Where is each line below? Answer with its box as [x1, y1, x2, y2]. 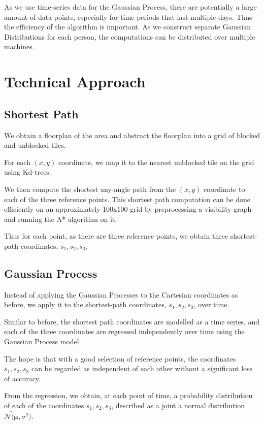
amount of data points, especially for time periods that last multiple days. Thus [4, 11, 252, 22]
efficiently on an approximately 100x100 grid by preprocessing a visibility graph [4, 204, 252, 214]
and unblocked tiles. [4, 140, 66, 150]
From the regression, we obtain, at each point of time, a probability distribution [4, 390, 253, 401]
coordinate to [204, 183, 245, 194]
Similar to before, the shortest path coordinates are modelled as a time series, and [4, 316, 260, 326]
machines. [4, 41, 35, 52]
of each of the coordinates [4, 400, 84, 411]
